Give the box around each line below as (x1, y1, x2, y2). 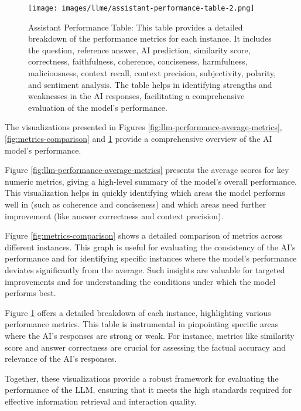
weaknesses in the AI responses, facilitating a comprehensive (28, 90, 245, 102)
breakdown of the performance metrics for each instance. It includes (28, 32, 272, 45)
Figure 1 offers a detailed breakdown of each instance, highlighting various (5, 306, 271, 318)
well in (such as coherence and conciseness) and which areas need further (5, 198, 266, 210)
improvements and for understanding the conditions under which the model (5, 275, 276, 287)
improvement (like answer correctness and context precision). (5, 209, 224, 222)
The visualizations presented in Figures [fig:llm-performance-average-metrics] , (5, 121, 282, 133)
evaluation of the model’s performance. (28, 101, 167, 113)
